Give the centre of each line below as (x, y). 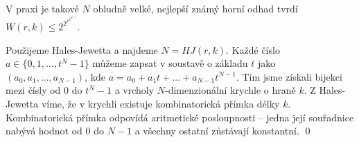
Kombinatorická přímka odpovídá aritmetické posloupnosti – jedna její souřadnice (180, 117)
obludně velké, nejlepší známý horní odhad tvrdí (195, 8)
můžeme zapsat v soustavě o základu (170, 63)
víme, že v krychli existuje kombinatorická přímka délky (160, 104)
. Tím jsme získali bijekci (289, 76)
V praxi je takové (42, 8)
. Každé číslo (253, 49)
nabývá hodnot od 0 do (55, 131)
